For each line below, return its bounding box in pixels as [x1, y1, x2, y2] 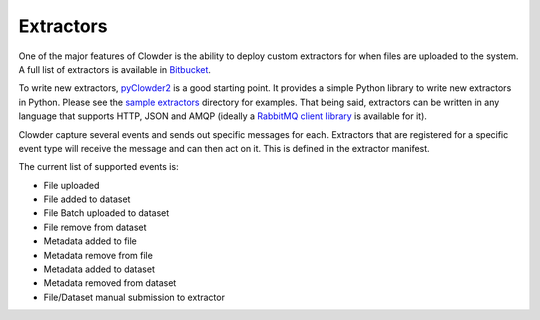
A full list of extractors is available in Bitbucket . [18, 63, 212, 75]
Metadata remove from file [43, 249, 154, 261]
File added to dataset [43, 193, 131, 205]
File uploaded [43, 179, 100, 191]
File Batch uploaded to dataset [43, 207, 170, 219]
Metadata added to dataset [43, 263, 155, 275]
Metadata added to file [43, 235, 137, 247]
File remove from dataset [43, 221, 147, 233]
